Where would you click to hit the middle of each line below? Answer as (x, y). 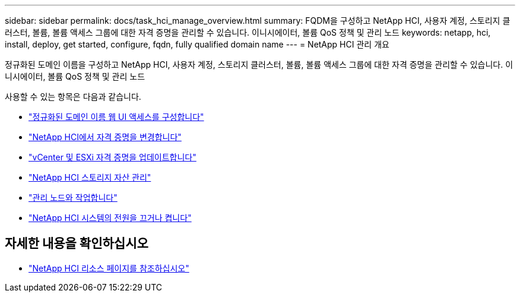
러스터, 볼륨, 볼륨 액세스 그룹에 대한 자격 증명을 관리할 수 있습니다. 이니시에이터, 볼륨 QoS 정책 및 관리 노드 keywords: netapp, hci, (248, 32)
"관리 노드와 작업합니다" (73, 198)
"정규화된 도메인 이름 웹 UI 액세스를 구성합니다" (116, 117)
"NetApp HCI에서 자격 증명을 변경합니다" (105, 137)
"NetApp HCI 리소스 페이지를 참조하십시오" (109, 268)
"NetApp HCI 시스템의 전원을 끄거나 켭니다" (110, 218)
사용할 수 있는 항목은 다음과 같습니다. (73, 97)
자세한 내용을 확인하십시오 (77, 244)
